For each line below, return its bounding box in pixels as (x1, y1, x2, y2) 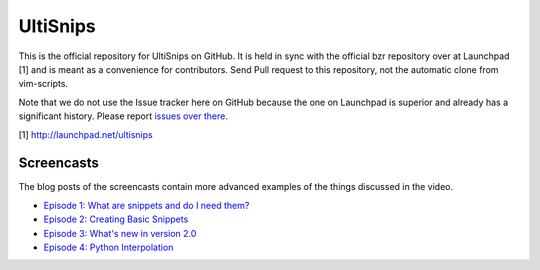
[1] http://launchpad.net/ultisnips (18, 128, 154, 140)
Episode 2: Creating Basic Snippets (43, 213, 189, 225)
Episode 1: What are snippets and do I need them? (43, 199, 250, 211)
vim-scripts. (18, 78, 69, 90)
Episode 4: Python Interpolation (43, 241, 174, 253)
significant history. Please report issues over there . (18, 110, 229, 122)
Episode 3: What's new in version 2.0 (43, 227, 197, 239)
